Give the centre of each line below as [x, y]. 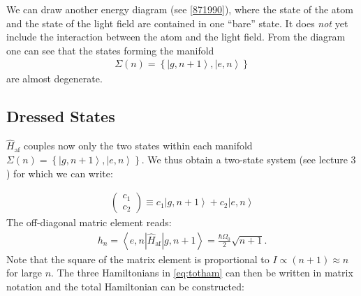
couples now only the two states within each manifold [138, 146]
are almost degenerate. [54, 79]
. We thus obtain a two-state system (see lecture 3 [249, 160]
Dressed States [61, 116]
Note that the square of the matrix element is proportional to [138, 259]
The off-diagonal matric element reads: [89, 222]
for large [24, 273]
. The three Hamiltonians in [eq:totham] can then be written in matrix [202, 273]
